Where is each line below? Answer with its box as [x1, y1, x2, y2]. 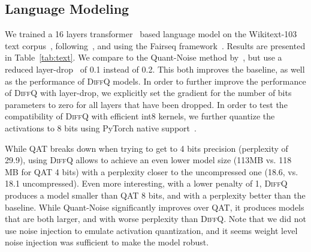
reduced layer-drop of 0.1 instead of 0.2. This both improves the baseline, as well [5, 62, 305, 75]
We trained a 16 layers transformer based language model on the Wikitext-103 [5, 28, 297, 40]
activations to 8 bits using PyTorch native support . [5, 121, 197, 134]
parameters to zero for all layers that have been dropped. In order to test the [5, 98, 288, 110]
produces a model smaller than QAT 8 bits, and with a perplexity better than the [5, 188, 306, 201]
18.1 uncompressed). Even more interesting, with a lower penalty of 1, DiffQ [5, 177, 288, 190]
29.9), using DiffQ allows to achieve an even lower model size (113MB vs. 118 [5, 154, 292, 166]
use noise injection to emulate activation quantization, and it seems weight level [5, 224, 298, 236]
